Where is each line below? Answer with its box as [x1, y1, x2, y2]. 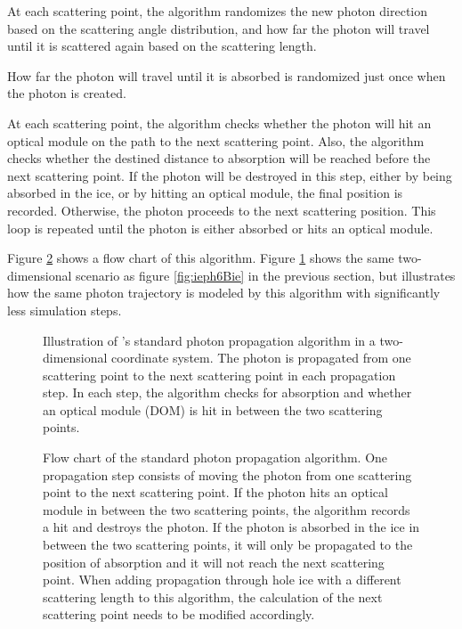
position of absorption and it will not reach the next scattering [43, 552, 385, 571]
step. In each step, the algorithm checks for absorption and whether [43, 383, 412, 402]
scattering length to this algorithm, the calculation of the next [43, 587, 383, 606]
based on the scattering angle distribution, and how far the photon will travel [7, 19, 430, 37]
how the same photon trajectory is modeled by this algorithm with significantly [7, 283, 441, 302]
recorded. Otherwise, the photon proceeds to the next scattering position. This [7, 200, 436, 219]
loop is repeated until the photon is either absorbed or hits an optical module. [7, 218, 434, 237]
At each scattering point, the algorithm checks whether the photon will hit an [7, 113, 432, 132]
